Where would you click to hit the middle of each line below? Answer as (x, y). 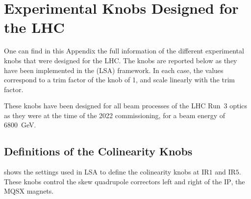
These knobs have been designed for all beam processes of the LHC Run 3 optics (126, 106)
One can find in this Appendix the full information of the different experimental (124, 51)
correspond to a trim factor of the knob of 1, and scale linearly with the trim (119, 80)
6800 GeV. (20, 125)
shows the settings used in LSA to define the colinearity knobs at (102, 172)
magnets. (40, 191)
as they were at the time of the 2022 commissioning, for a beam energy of (115, 115)
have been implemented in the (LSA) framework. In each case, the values (114, 70)
